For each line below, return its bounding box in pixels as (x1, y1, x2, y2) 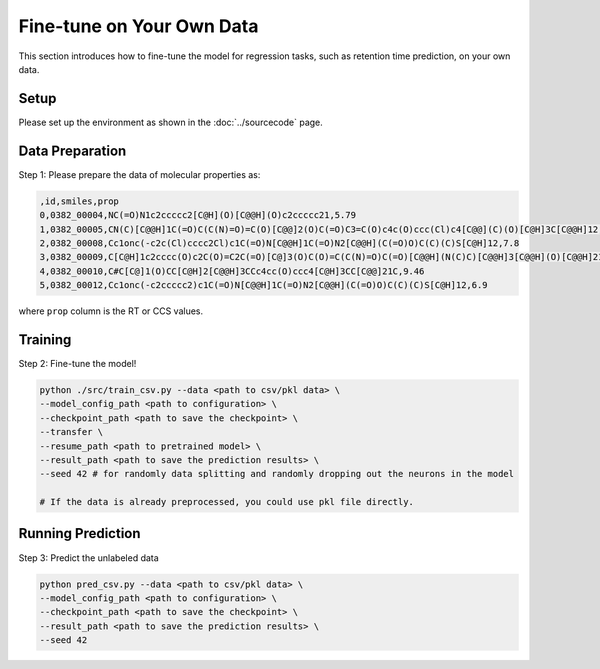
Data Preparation (18, 142, 127, 159)
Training (18, 331, 72, 348)
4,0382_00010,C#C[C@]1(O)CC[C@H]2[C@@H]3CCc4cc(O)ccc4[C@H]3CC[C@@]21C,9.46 (39, 265, 425, 277)
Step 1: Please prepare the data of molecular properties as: (18, 168, 261, 180)
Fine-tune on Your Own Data (18, 15, 259, 37)
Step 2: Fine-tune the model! (18, 357, 137, 369)
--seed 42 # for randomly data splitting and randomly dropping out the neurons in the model (39, 468, 515, 480)
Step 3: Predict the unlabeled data (18, 551, 159, 564)
